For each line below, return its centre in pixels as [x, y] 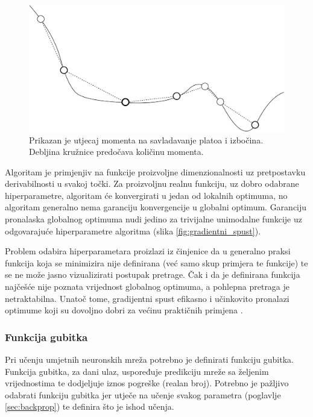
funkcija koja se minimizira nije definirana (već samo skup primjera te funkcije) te [156, 262]
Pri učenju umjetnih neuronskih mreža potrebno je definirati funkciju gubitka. [149, 359]
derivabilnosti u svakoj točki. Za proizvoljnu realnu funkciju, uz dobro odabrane [152, 183]
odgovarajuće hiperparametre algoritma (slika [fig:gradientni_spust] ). [133, 230]
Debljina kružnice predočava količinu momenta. [116, 152]
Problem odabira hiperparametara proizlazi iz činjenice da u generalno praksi [148, 251]
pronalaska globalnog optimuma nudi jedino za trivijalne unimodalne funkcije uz [153, 219]
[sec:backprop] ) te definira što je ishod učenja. [90, 406]
